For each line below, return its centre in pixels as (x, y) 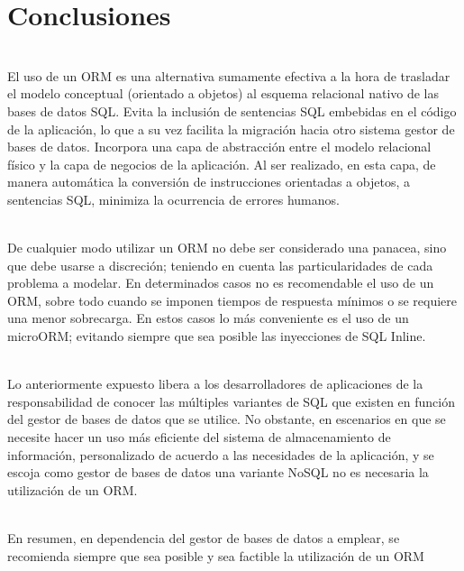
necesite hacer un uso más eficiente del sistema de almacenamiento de (199, 437)
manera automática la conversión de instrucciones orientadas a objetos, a (209, 182)
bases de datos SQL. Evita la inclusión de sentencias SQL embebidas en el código (232, 111)
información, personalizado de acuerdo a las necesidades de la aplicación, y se (221, 454)
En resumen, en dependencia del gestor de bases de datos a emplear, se (204, 537)
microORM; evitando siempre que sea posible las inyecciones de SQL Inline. (217, 336)
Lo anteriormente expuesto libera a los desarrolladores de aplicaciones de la (215, 384)
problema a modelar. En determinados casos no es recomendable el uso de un (221, 283)
